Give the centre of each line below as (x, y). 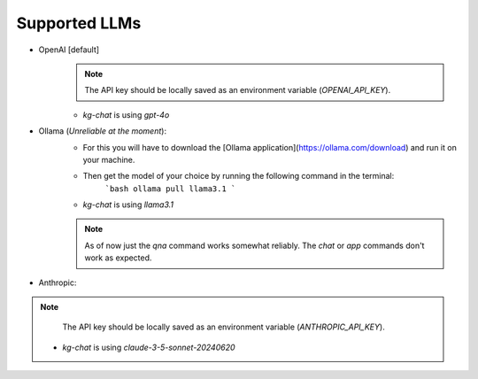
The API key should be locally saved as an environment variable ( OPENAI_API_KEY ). (238, 90)
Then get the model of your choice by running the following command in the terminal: (239, 176)
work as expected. (118, 258)
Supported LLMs (79, 23)
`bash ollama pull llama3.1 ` (170, 189)
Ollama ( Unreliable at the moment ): (103, 131)
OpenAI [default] (69, 50)
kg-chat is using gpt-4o (126, 114)
